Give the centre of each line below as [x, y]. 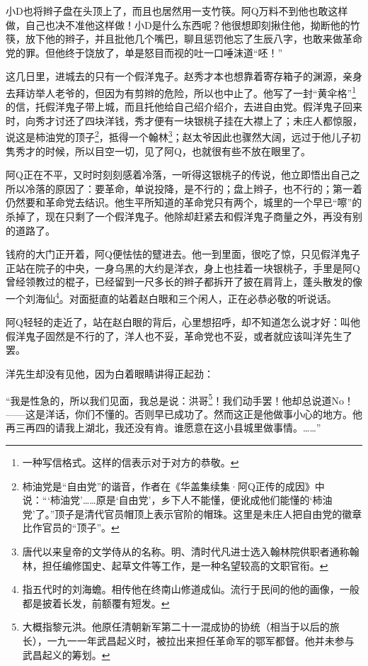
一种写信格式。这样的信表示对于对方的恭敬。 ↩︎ [131, 462]
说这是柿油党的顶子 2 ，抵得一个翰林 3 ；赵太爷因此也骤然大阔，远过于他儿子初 [183, 136]
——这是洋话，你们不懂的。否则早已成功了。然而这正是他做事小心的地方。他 [184, 413]
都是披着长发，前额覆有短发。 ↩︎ [96, 603]
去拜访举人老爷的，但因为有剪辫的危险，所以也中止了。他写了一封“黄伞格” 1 [181, 91]
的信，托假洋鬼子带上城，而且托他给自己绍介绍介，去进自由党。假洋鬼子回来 [184, 107]
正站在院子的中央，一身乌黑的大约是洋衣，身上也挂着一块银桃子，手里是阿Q [183, 267]
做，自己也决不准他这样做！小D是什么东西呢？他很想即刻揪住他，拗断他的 [178, 24]
